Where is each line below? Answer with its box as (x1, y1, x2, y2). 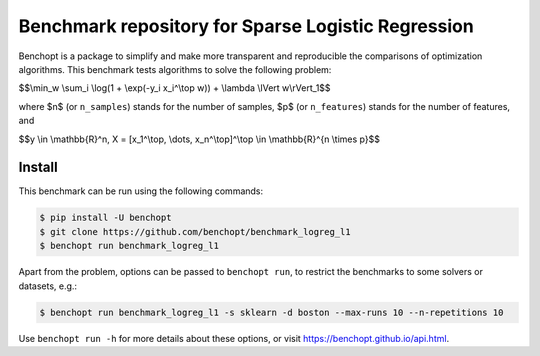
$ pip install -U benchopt (39, 212, 172, 224)
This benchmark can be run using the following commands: (18, 185, 264, 197)
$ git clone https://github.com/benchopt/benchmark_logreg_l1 (39, 226, 351, 237)
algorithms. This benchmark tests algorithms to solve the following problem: (18, 63, 332, 75)
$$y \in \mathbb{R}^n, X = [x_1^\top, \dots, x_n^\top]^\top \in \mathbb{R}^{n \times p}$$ (18, 133, 380, 145)
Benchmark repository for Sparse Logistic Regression (18, 15, 474, 37)
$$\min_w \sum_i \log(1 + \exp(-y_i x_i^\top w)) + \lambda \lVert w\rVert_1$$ (18, 82, 331, 94)
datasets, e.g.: (18, 280, 78, 292)
